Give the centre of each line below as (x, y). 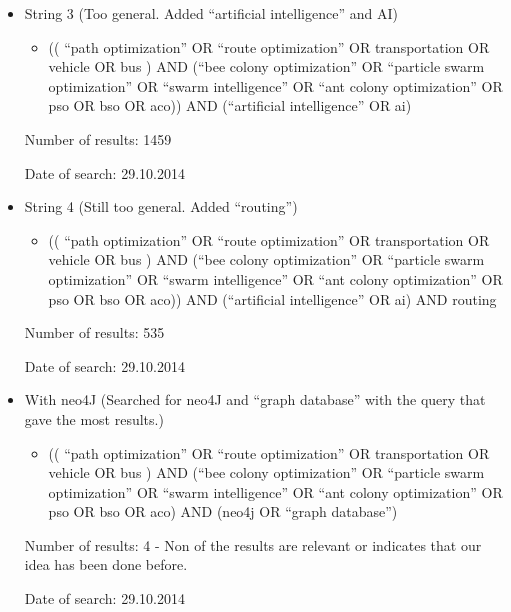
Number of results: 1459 (98, 138)
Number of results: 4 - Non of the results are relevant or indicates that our (253, 544)
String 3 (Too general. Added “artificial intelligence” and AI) (211, 13)
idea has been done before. (106, 564)
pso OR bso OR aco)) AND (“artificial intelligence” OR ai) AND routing (272, 298)
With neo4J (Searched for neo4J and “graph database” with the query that (255, 399)
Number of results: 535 (94, 332)
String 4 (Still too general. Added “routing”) (161, 206)
